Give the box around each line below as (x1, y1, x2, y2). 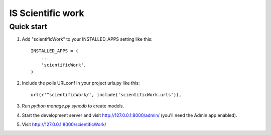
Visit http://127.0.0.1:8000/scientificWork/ (22, 121, 106, 127)
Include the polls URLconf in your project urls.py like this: (22, 80, 140, 86)
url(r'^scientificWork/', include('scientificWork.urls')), (31, 92, 182, 97)
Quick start (9, 22, 48, 31)
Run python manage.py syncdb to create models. (22, 103, 124, 109)
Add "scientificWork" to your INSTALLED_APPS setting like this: (22, 36, 153, 42)
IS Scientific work (9, 8, 84, 19)
